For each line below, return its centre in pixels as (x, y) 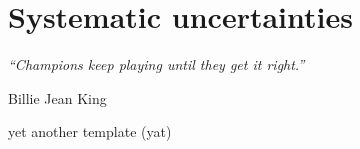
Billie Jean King (57, 97)
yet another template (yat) (90, 131)
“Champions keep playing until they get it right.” (156, 64)
